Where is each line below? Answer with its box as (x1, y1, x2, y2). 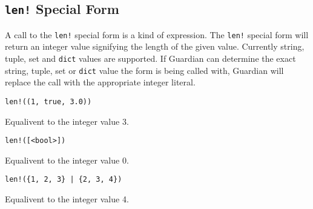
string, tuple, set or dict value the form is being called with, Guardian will (5, 64, 284, 76)
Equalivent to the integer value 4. (5, 193, 129, 205)
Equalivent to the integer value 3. (5, 114, 129, 127)
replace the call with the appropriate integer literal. (5, 76, 196, 88)
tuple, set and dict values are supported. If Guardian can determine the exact (5, 52, 296, 65)
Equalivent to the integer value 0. (5, 153, 129, 166)
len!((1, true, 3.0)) (5, 97, 92, 106)
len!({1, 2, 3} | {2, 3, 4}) (5, 175, 122, 184)
